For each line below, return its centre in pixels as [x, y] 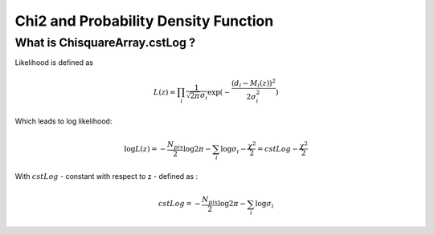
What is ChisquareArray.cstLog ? [105, 43]
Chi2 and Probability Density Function [144, 21]
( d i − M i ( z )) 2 [254, 83]
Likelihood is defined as [54, 63]
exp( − [219, 92]
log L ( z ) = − [145, 149]
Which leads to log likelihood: [63, 121]
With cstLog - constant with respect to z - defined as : [106, 176]
